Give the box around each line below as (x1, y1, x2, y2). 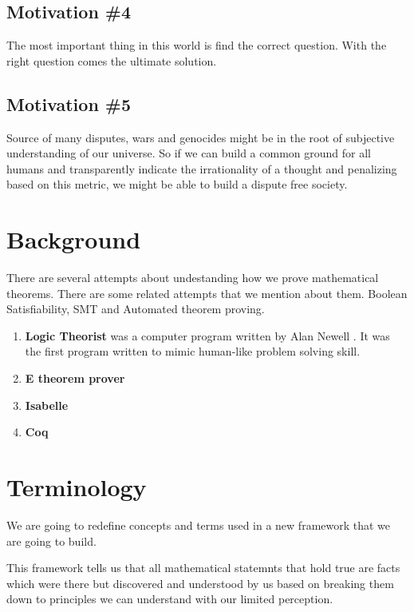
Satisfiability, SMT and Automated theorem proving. (6, 300, 265, 317)
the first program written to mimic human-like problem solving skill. (25, 343, 361, 360)
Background (6, 223, 141, 256)
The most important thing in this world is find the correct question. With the (6, 37, 387, 54)
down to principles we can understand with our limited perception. (6, 590, 333, 607)
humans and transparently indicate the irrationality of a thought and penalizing (6, 160, 397, 177)
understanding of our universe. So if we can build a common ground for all (6, 145, 371, 161)
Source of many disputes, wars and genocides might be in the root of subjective (6, 129, 395, 145)
